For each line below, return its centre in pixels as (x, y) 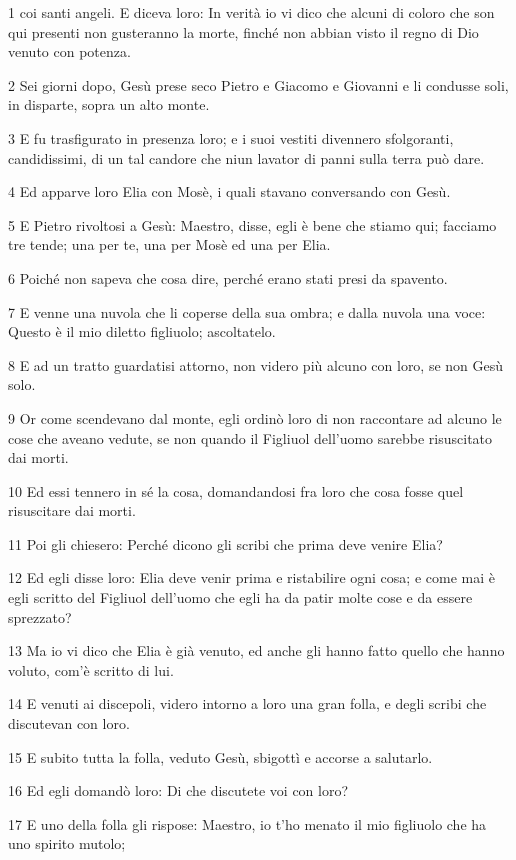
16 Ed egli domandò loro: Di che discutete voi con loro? (178, 790)
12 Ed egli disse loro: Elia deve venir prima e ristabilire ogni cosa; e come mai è (251, 577)
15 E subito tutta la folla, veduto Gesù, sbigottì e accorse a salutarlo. (220, 756)
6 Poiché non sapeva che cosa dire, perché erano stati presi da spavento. (228, 277)
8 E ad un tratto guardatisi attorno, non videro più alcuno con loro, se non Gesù (256, 364)
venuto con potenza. (69, 51)
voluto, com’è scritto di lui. (91, 669)
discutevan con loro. (69, 723)
